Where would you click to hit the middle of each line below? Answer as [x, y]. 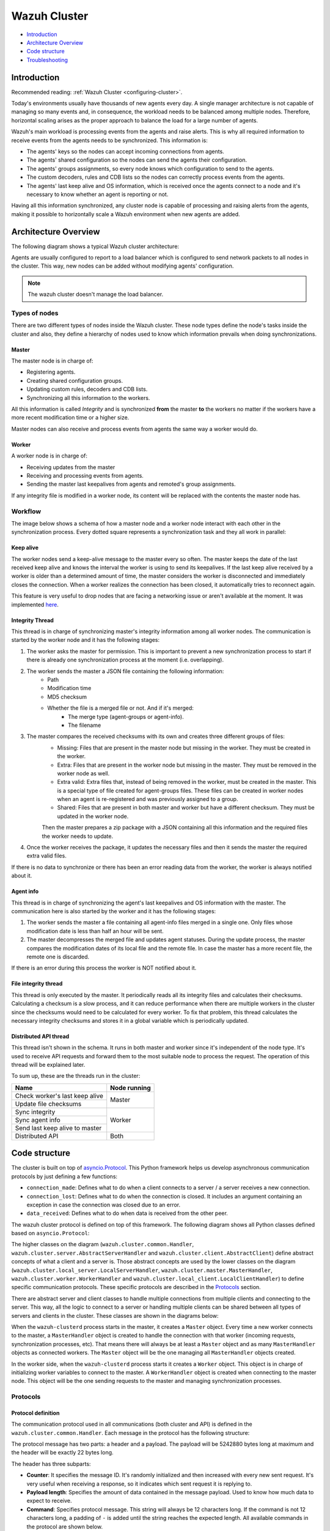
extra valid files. [46, 856]
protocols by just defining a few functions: [64, 1176]
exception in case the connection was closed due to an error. [103, 1205]
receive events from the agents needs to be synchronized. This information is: [109, 140]
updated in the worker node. [93, 816]
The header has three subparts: [51, 1464]
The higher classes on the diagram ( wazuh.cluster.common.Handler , [103, 1244]
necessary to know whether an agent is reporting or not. [97, 194]
